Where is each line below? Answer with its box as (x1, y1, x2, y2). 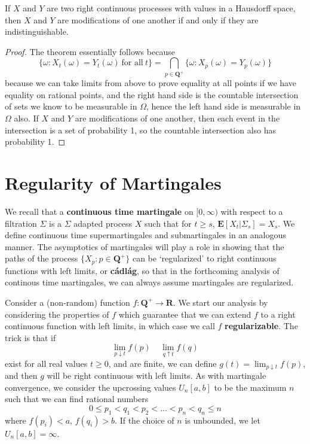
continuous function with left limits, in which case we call (5, 320, 215, 332)
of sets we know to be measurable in (5, 100, 137, 112)
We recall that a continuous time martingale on (5, 205, 194, 217)
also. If (14, 112, 39, 124)
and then (5, 369, 38, 382)
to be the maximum (214, 381, 287, 393)
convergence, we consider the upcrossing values (5, 381, 176, 393)
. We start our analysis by (173, 296, 268, 308)
